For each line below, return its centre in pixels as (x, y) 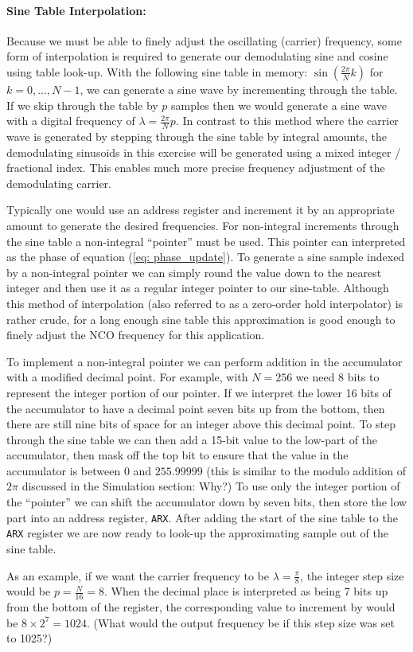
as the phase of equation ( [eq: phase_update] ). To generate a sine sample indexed (206, 257)
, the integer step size (352, 575)
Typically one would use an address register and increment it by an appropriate (201, 210)
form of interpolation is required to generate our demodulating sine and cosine (197, 56)
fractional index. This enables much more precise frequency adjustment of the (196, 168)
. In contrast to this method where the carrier (287, 121)
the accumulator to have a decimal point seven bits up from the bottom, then (196, 408)
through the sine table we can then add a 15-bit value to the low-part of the (192, 439)
